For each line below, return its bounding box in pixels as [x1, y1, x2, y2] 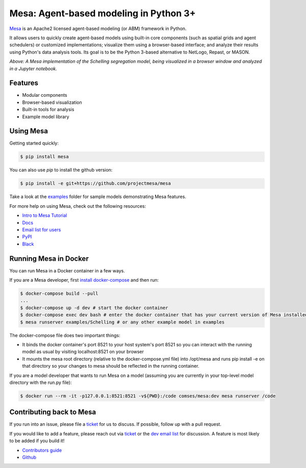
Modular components [22, 92, 67, 98]
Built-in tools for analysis [22, 106, 74, 113]
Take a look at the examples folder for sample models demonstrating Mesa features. [9, 194, 186, 200]
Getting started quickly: [9, 140, 59, 146]
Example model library [22, 114, 69, 120]
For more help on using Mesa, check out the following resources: [9, 203, 146, 209]
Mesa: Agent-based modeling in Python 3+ [9, 8, 196, 19]
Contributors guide [22, 447, 62, 453]
